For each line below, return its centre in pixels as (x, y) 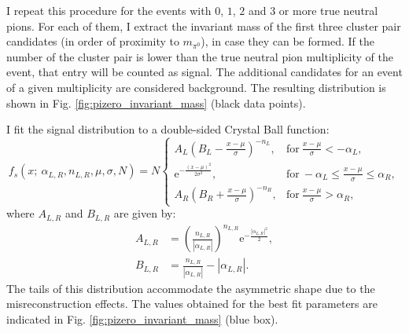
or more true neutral (328, 10)
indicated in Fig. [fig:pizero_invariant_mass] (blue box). (142, 318)
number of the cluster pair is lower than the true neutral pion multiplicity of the (200, 56)
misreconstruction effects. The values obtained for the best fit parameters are (192, 304)
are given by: (145, 213)
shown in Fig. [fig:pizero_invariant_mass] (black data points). (156, 102)
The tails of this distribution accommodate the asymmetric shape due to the (191, 288)
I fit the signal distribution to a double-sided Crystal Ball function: (168, 129)
